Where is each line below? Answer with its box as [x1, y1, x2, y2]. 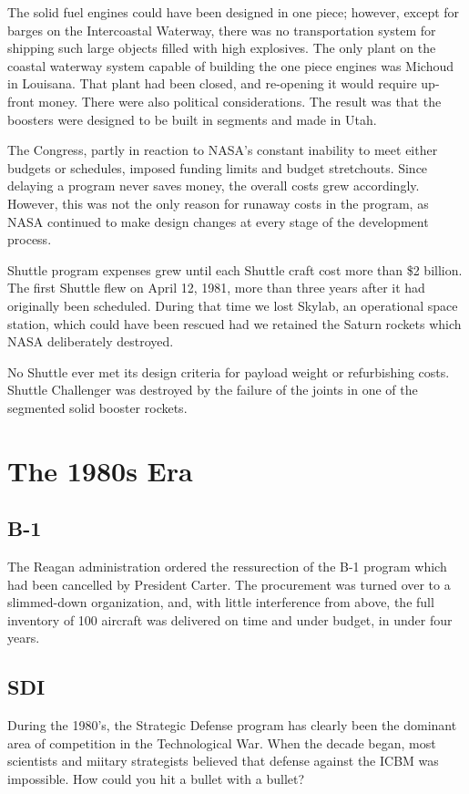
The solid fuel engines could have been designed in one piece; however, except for [7, 3, 460, 21]
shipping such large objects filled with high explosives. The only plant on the [7, 38, 436, 57]
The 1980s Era [7, 451, 193, 489]
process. [7, 230, 52, 249]
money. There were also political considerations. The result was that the [38, 91, 442, 110]
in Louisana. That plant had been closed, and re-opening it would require [7, 74, 417, 93]
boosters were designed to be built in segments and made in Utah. [7, 109, 377, 129]
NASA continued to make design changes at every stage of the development [7, 211, 429, 231]
